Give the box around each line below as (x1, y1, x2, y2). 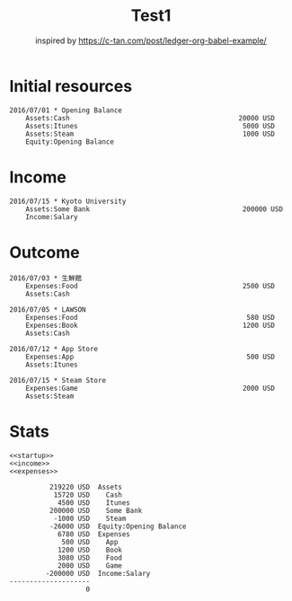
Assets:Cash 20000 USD (25, 113, 276, 122)
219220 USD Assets (49, 482, 123, 491)
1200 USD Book (57, 545, 123, 554)
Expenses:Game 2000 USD (25, 384, 276, 393)
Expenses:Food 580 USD (25, 313, 276, 322)
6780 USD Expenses (57, 529, 130, 539)
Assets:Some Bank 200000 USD (25, 204, 283, 214)
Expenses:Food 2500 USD (25, 281, 276, 290)
